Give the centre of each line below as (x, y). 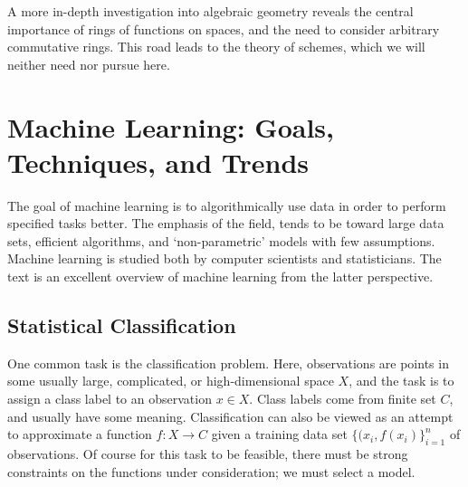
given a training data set (279, 434)
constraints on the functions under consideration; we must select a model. (211, 471)
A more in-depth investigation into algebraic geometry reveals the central (210, 11)
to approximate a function (80, 434)
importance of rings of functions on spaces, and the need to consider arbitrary (224, 29)
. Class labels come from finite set (343, 399)
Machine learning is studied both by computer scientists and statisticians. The (224, 258)
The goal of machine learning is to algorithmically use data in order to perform (227, 205)
